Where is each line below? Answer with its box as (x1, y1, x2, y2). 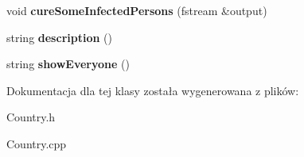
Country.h (6, 109, 56, 125)
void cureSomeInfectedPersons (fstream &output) (6, 2, 267, 18)
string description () (6, 29, 112, 45)
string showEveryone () (6, 56, 130, 72)
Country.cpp (6, 135, 67, 151)
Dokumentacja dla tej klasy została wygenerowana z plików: (6, 82, 299, 98)
